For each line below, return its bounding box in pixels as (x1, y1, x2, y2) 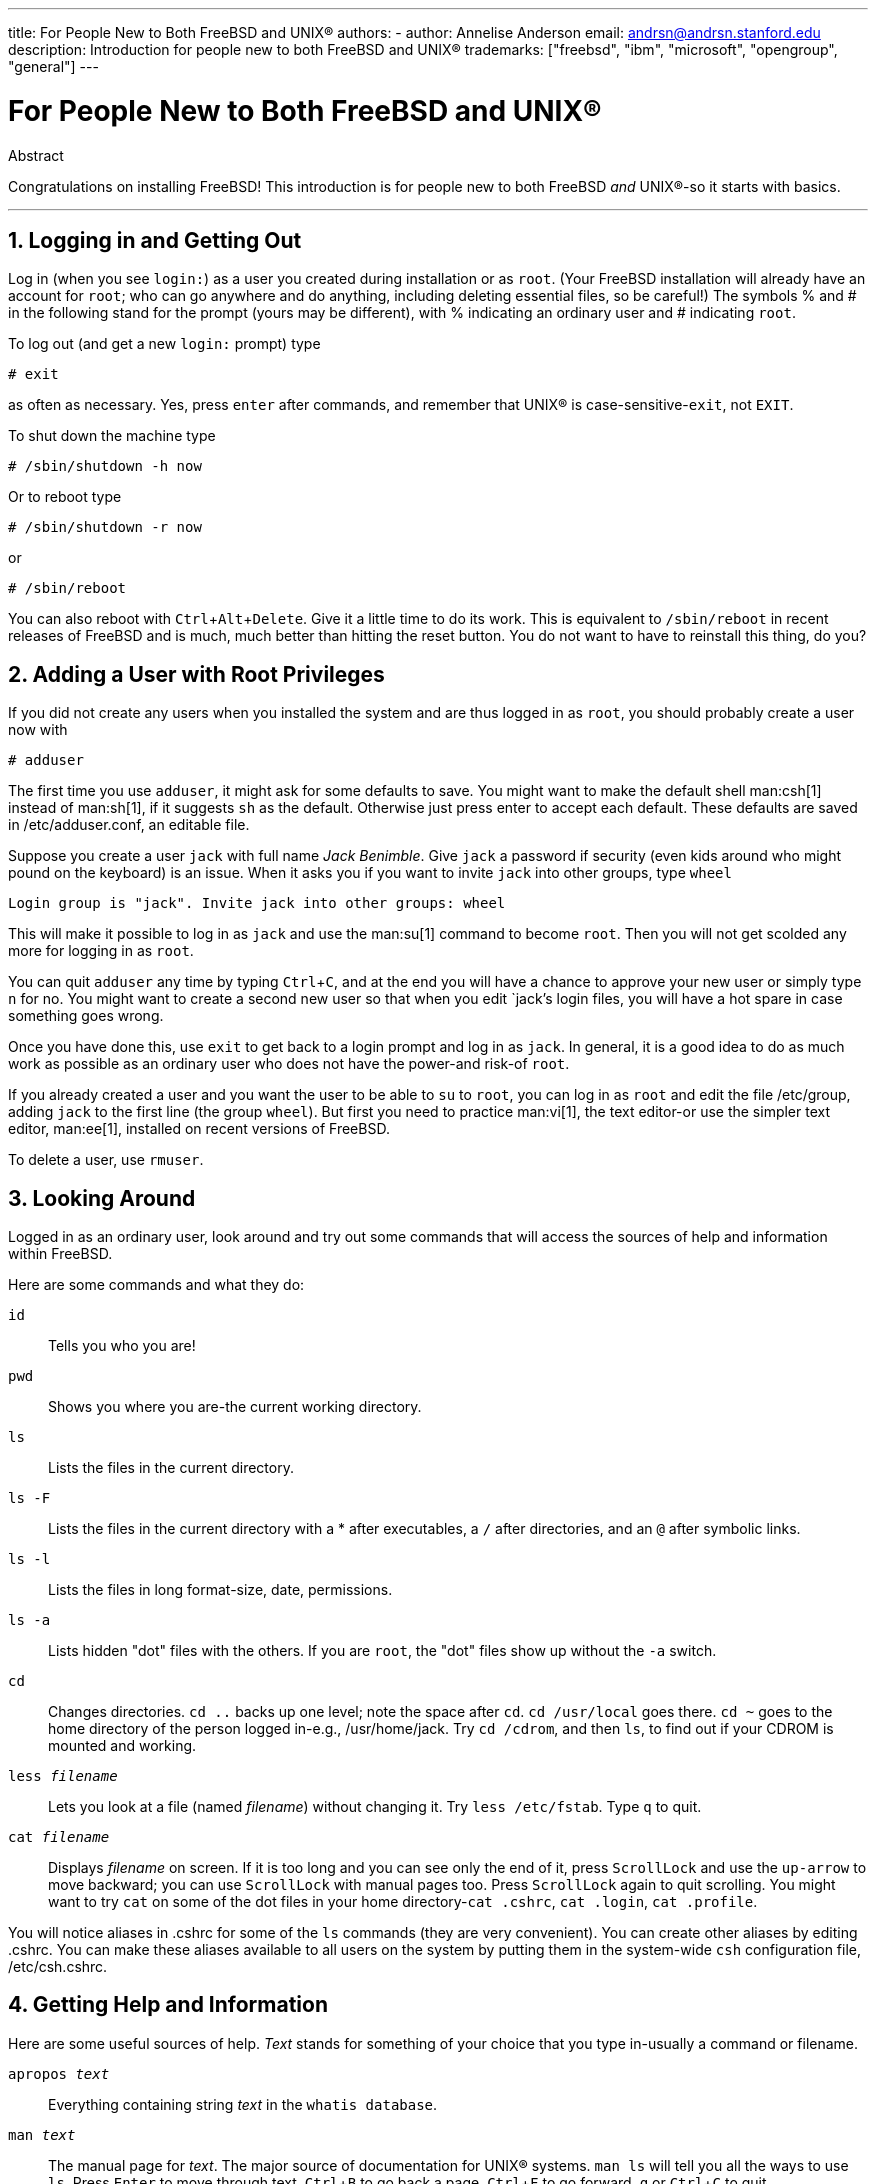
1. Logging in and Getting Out (8, 227, 302, 253)
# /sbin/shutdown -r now (8, 519, 202, 536)
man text (8, 2126, 76, 2143)
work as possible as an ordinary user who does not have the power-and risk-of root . (8, 1055, 570, 1073)
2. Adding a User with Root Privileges (8, 661, 385, 687)
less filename (8, 1768, 118, 1785)
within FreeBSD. (8, 1245, 113, 1263)
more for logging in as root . (8, 942, 194, 960)
